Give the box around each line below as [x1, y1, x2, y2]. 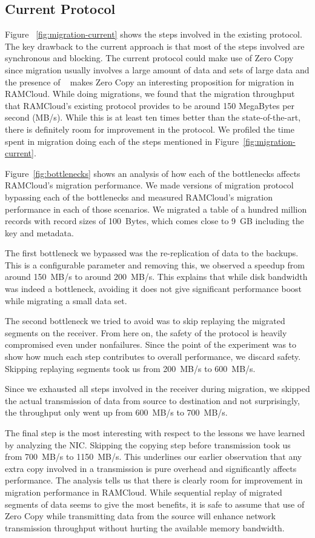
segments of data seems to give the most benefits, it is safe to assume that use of [5, 497, 305, 510]
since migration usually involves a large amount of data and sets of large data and [5, 63, 310, 76]
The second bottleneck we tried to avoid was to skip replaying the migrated [5, 314, 285, 327]
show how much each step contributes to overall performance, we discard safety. [5, 350, 301, 363]
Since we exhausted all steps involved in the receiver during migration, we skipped [5, 382, 310, 395]
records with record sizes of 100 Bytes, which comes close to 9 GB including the [5, 214, 304, 227]
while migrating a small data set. [5, 294, 127, 307]
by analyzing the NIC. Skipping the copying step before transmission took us [5, 438, 291, 451]
